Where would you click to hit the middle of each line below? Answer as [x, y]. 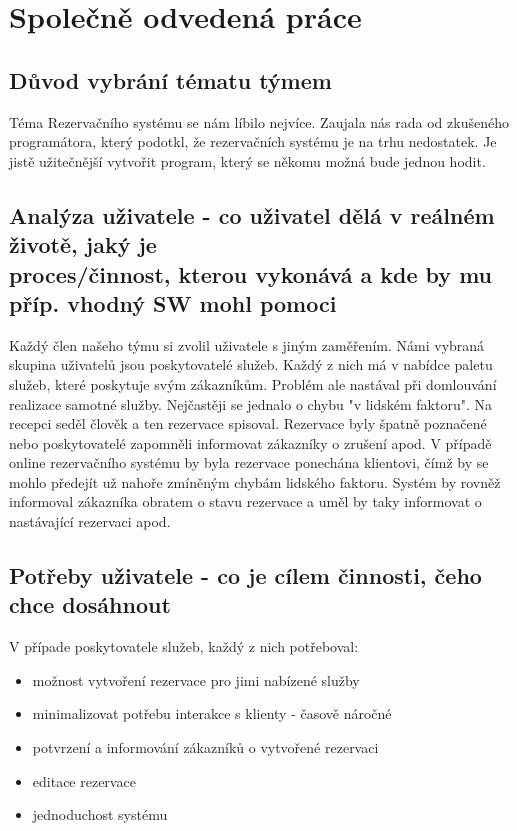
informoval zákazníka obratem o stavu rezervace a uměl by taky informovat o [245, 501]
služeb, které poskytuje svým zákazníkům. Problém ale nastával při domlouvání [253, 383]
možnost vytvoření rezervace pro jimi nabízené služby [196, 679]
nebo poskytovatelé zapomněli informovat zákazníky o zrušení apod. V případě [250, 442]
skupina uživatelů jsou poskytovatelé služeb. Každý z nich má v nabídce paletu [251, 364]
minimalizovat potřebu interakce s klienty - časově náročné [212, 713]
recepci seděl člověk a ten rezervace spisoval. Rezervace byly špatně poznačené [248, 423]
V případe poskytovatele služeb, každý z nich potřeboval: [184, 646]
